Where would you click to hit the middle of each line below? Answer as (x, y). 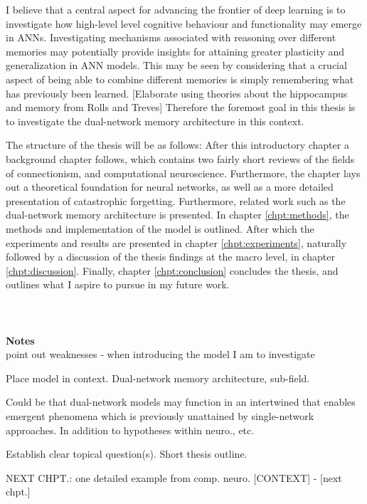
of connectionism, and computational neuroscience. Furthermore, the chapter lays (183, 173)
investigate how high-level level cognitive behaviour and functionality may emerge (184, 23)
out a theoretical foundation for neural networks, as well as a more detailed (170, 187)
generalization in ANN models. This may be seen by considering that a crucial (176, 65)
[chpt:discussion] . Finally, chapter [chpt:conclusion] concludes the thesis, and (172, 270)
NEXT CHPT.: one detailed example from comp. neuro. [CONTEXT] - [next (174, 477)
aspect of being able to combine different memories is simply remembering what (180, 79)
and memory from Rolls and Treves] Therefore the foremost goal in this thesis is (181, 107)
